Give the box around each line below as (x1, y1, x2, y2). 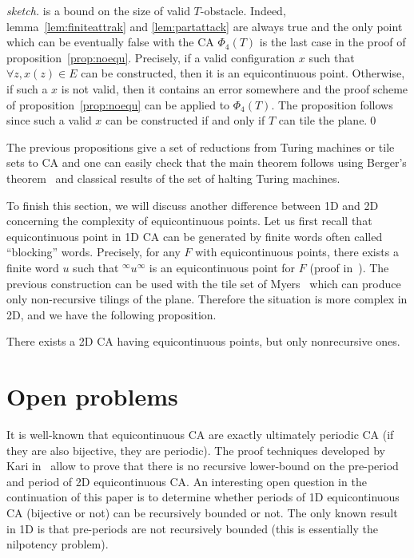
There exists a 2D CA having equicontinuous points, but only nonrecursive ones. (6, 333, 400, 350)
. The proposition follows (271, 96, 393, 113)
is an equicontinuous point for (149, 259, 296, 275)
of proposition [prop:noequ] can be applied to (6, 96, 230, 113)
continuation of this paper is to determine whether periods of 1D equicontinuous (6, 489, 400, 505)
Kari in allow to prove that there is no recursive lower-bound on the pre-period (6, 457, 399, 474)
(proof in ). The (309, 259, 389, 275)
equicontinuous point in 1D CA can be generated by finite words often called (6, 228, 383, 244)
